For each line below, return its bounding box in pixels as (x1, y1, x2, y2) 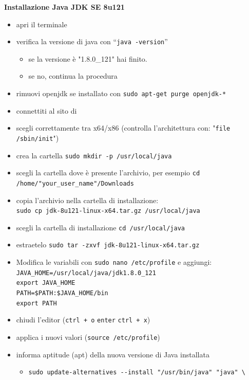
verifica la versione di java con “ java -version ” (16, 36, 168, 47)
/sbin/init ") (16, 132, 59, 143)
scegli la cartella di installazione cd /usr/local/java (16, 222, 185, 232)
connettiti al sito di (16, 105, 77, 116)
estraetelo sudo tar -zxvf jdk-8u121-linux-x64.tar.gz (16, 239, 200, 250)
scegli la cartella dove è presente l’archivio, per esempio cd (16, 167, 200, 178)
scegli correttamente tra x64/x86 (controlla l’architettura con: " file (16, 122, 231, 133)
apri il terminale (16, 19, 67, 29)
